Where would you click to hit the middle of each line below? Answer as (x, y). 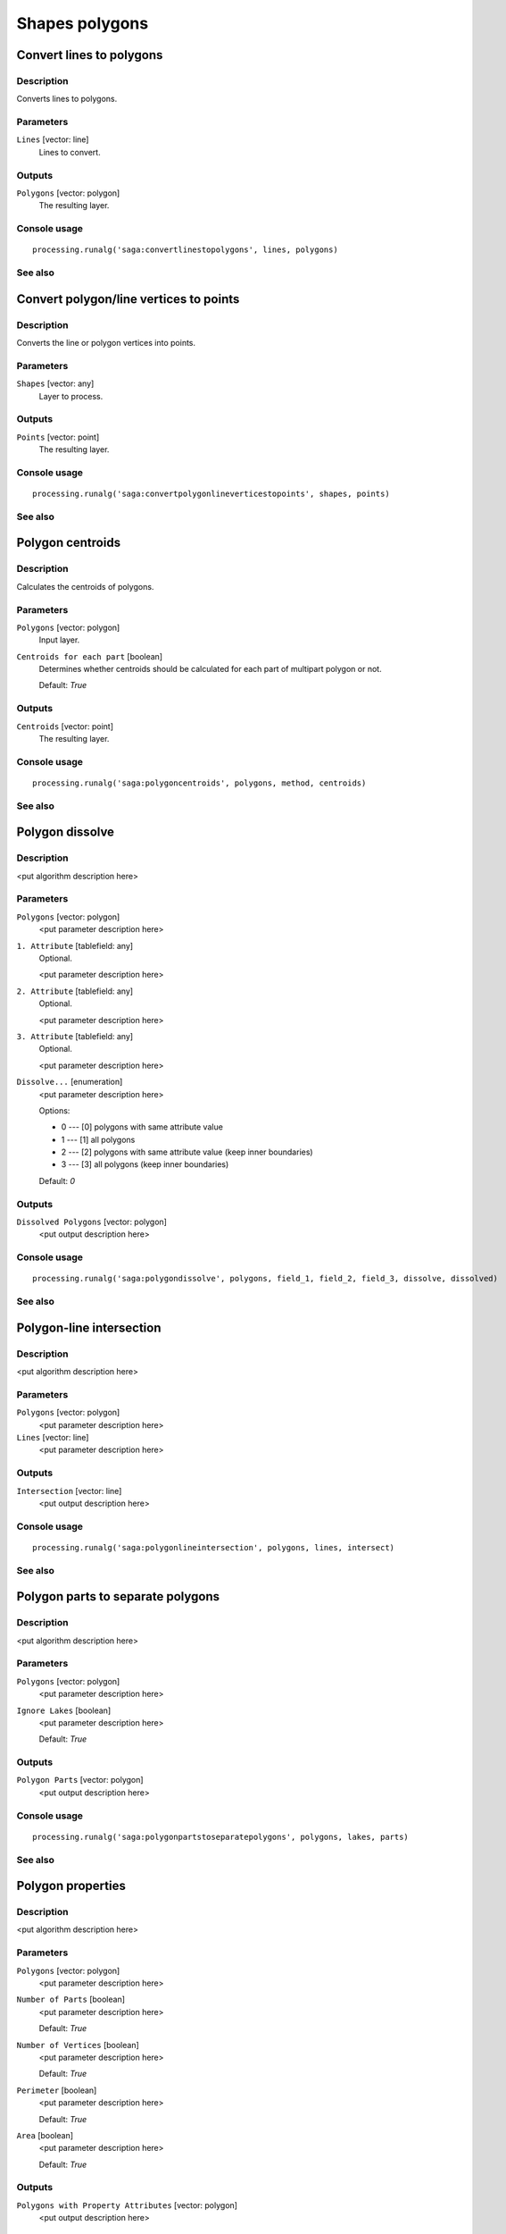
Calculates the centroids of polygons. (85, 586)
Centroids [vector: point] (65, 726)
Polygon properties (71, 1886)
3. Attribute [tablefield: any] (75, 1036)
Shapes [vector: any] (55, 383)
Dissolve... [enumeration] (70, 1082)
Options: (54, 1110)
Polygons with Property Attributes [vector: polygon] (127, 2205)
